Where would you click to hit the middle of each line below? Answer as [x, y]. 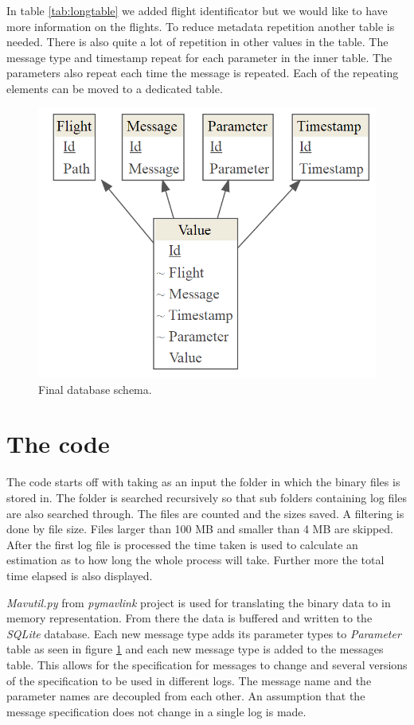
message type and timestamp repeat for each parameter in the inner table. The [199, 57]
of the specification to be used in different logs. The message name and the [189, 680]
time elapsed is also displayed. [80, 575]
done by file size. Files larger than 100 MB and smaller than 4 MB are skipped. [200, 529]
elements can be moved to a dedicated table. [115, 88]
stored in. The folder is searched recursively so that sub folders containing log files [207, 498]
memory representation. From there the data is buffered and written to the [189, 618]
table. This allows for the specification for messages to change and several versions [207, 664]
